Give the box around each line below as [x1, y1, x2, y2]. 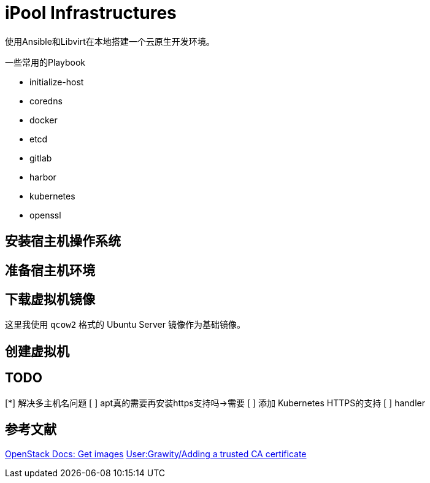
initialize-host [29, 76, 84, 87]
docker [29, 114, 58, 125]
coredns [29, 95, 63, 106]
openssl [29, 209, 61, 220]
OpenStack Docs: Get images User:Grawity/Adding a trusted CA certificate [5, 448, 307, 459]
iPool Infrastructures [5, 2, 177, 23]
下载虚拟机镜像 [5, 292, 95, 307]
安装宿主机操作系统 [5, 233, 121, 249]
